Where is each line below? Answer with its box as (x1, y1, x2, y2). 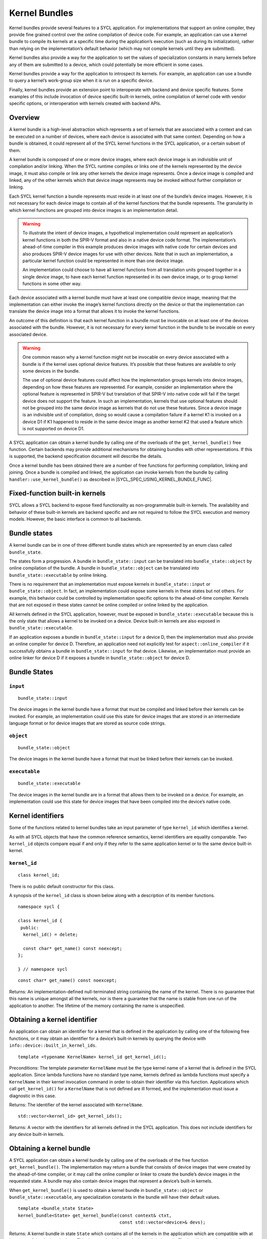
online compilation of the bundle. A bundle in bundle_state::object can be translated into (9, 565, 199, 571)
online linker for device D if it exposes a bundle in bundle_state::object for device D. (9, 655, 190, 661)
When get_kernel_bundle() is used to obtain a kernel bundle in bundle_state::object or (9, 1187, 204, 1193)
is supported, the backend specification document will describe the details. (9, 453, 163, 459)
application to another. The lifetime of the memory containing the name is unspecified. (9, 1003, 185, 1009)
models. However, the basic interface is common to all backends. (9, 516, 142, 522)
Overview (9, 113, 40, 122)
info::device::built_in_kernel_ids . (9, 1042, 97, 1048)
